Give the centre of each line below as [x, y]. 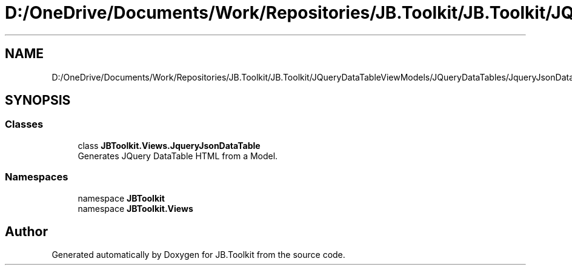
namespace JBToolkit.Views [135, 208]
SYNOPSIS [38, 100]
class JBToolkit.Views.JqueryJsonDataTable [169, 145]
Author [26, 231]
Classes [24, 124]
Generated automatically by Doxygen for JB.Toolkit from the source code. [198, 255]
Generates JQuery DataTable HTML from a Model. [178, 156]
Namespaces [37, 177]
